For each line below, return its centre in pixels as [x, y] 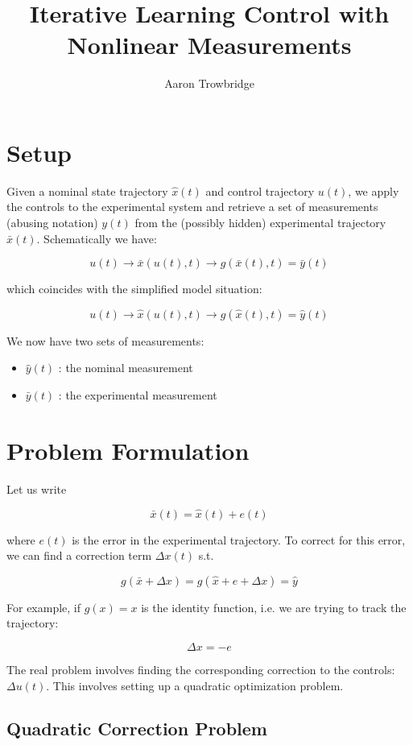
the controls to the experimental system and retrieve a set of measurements [192, 207]
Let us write [37, 488]
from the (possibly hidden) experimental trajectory [260, 223]
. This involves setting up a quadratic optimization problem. [195, 685]
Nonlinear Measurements [209, 45]
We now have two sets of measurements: [105, 340]
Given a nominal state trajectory [87, 190]
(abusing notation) [52, 223]
